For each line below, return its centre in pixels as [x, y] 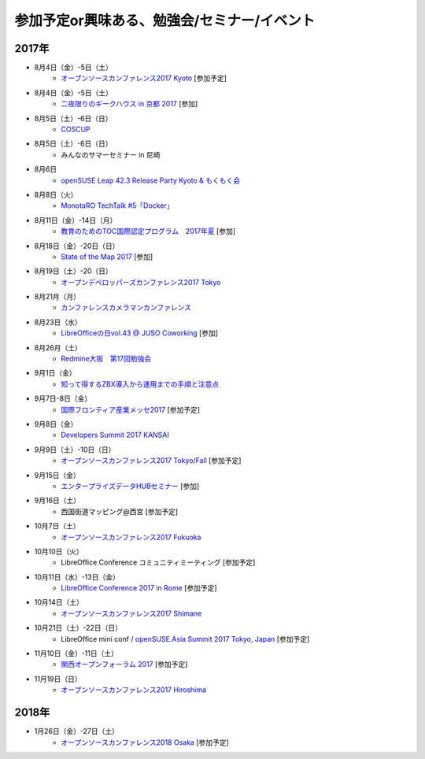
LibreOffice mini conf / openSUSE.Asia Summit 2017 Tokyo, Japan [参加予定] [185, 639]
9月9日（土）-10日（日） [75, 450]
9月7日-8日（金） [63, 398]
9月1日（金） [55, 373]
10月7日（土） [57, 526]
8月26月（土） [58, 347]
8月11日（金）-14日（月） [76, 220]
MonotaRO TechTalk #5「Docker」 [117, 205]
